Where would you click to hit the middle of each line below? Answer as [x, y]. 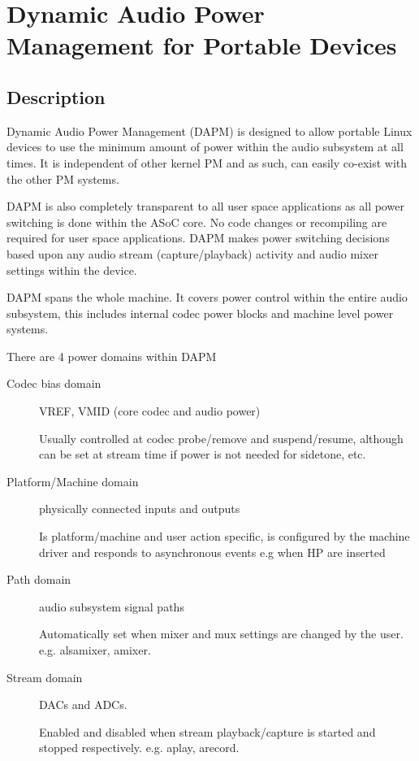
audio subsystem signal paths [112, 606]
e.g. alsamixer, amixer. [95, 650]
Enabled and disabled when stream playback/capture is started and [207, 731]
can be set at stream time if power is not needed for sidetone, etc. [203, 454]
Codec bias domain [54, 383]
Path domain [39, 579]
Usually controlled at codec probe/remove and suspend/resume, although [221, 438]
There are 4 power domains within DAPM [112, 356]
